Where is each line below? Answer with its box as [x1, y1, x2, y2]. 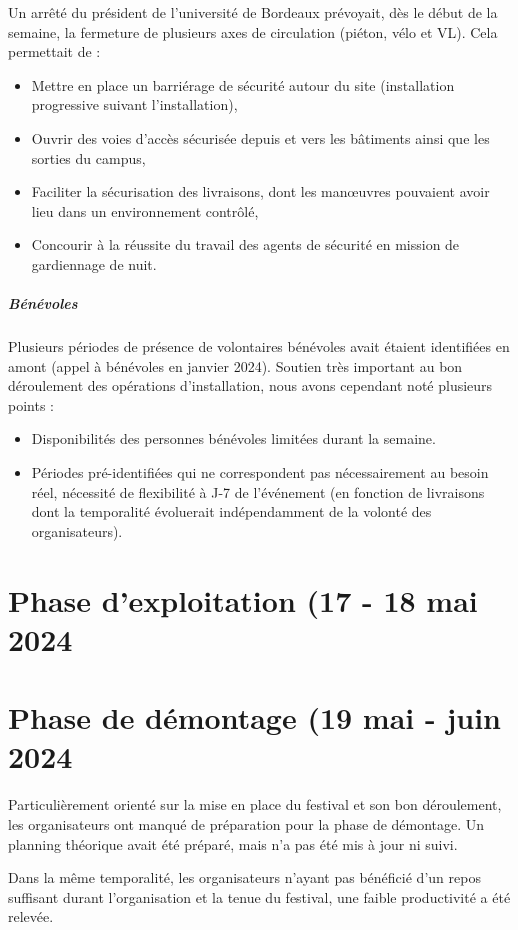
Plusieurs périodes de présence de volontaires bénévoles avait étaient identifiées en [8, 336, 510, 357]
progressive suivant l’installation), [31, 94, 238, 115]
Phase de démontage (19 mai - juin [8, 697, 501, 738]
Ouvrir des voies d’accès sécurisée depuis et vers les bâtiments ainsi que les [31, 127, 490, 148]
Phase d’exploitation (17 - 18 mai [8, 579, 478, 620]
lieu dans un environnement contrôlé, [31, 200, 259, 221]
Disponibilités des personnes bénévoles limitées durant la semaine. [31, 428, 436, 449]
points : [8, 394, 54, 415]
